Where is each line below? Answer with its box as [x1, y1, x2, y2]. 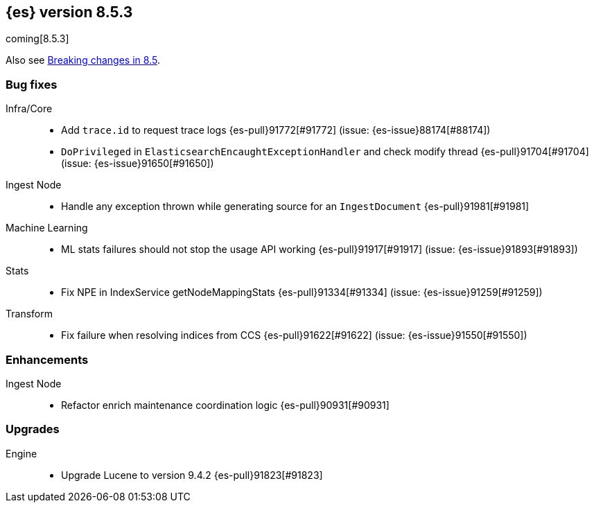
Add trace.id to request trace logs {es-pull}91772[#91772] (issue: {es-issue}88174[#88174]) [61, 124, 491, 137]
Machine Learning [6, 222, 88, 234]
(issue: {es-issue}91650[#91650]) [61, 157, 214, 170]
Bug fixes [6, 77, 58, 91]
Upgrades [6, 422, 60, 437]
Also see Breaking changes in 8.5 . [6, 54, 160, 67]
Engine [6, 447, 37, 459]
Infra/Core [6, 103, 53, 115]
